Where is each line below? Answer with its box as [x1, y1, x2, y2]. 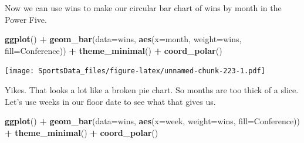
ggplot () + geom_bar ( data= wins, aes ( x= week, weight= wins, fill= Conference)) [5, 115, 300, 127]
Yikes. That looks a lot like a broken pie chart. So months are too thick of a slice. [5, 84, 299, 96]
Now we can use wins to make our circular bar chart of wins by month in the [5, 2, 282, 13]
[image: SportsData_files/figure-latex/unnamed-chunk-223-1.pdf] [5, 67, 265, 76]
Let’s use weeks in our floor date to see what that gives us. [5, 95, 216, 107]
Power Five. [5, 13, 47, 25]
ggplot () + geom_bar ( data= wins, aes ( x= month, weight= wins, [5, 33, 242, 45]
